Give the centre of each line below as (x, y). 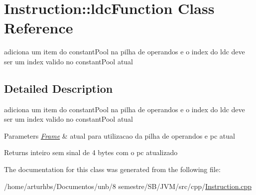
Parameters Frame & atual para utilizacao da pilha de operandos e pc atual (120, 135)
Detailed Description (59, 88)
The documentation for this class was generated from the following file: (112, 169)
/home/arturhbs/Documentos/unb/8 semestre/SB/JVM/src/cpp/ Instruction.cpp (128, 186)
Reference (39, 28)
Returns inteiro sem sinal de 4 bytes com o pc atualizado (91, 152)
